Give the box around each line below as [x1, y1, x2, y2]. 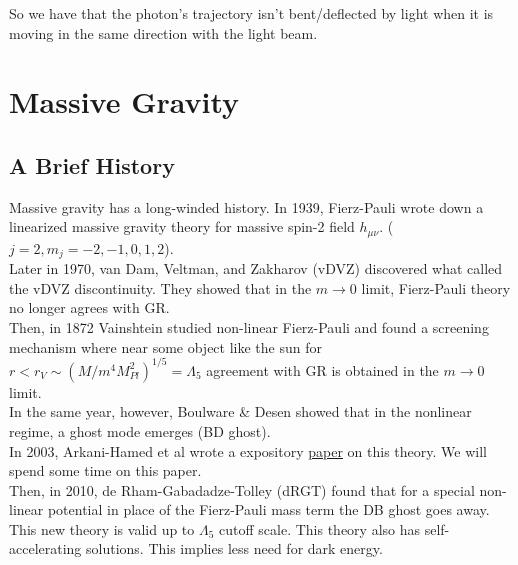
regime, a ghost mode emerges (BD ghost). [9, 420, 271, 441]
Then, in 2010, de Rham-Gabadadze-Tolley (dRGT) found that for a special [9, 479, 475, 500]
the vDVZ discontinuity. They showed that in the [9, 277, 312, 298]
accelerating [9, 538, 82, 559]
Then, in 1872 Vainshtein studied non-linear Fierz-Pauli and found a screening [9, 317, 489, 338]
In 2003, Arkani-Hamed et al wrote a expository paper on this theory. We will [9, 440, 487, 461]
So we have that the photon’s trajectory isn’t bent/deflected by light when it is [9, 3, 494, 23]
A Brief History [9, 149, 175, 180]
